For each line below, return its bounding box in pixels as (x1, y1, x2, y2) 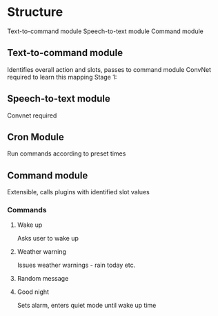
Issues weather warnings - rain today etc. (17, 261, 136, 270)
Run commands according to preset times (7, 149, 126, 158)
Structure (7, 4, 63, 20)
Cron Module (7, 131, 64, 142)
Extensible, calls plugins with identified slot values (7, 188, 150, 196)
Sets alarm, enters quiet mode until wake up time (17, 301, 157, 310)
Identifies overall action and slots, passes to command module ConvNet (7, 65, 212, 73)
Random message (17, 275, 69, 283)
